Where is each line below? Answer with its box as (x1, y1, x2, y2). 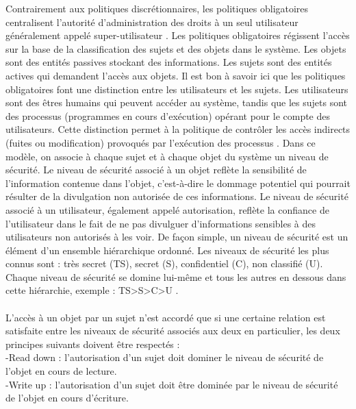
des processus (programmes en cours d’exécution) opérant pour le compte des (5, 108, 331, 123)
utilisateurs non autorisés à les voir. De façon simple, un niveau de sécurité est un (5, 230, 348, 244)
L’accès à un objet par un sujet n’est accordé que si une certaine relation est (5, 310, 326, 324)
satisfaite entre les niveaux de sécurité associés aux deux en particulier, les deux (5, 323, 340, 338)
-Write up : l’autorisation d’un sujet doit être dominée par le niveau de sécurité (5, 377, 338, 391)
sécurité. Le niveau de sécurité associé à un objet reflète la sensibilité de (5, 162, 307, 177)
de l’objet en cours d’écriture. (5, 391, 129, 405)
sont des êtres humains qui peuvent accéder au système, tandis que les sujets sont (5, 95, 348, 110)
